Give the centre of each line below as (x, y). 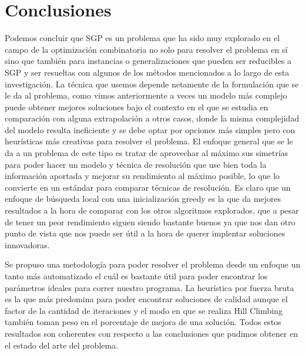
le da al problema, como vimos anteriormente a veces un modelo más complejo (146, 95)
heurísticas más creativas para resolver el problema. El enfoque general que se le (149, 141)
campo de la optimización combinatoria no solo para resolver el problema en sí (146, 49)
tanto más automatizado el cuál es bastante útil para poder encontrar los (136, 276)
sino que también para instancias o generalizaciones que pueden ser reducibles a (148, 61)
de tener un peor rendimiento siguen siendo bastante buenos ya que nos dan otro (150, 222)
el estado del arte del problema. (62, 345)
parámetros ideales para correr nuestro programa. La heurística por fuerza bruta (150, 287)
